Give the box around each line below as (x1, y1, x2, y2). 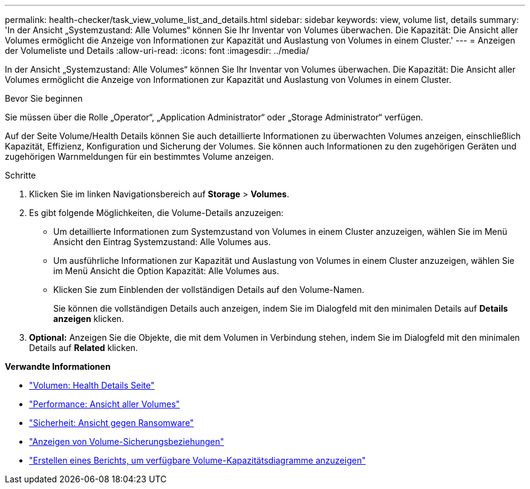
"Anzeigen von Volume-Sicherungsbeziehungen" (29, 436, 224, 447)
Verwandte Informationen (5, 361, 111, 372)
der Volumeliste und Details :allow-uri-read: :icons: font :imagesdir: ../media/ (5, 45, 309, 56)
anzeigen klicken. (53, 313, 124, 324)
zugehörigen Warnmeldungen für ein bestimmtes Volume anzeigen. (5, 151, 274, 162)
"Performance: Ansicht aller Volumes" (29, 399, 180, 409)
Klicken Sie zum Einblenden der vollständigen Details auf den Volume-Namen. (53, 284, 364, 295)
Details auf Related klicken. (29, 343, 138, 353)
